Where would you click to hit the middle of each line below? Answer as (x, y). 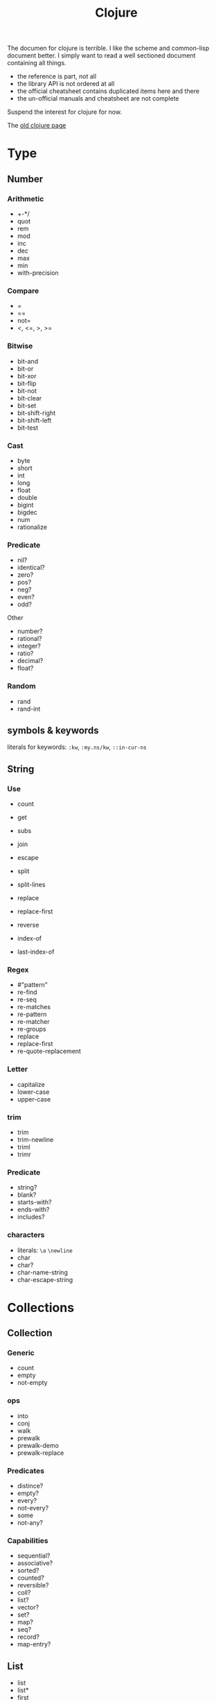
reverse (28, 925)
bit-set (27, 405)
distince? (30, 1486)
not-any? (30, 1523)
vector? (28, 1608)
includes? (31, 1217)
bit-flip (27, 383)
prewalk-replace (40, 1453)
